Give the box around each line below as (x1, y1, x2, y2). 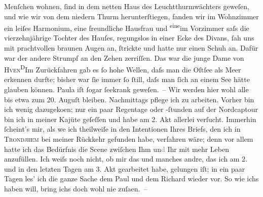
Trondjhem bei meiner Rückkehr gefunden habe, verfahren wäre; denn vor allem (4, 134, 253, 144)
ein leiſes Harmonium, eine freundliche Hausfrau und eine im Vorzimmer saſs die (4, 21, 249, 33)
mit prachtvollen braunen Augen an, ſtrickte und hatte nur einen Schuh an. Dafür (4, 43, 258, 53)
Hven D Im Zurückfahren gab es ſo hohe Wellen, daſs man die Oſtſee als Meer (4, 63, 241, 74)
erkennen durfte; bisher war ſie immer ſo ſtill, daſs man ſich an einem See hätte (4, 74, 250, 85)
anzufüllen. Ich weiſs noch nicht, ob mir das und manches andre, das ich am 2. (4, 153, 247, 164)
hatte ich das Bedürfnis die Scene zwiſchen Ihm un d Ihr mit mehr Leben (4, 143, 229, 154)
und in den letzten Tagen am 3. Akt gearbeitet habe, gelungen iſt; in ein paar (4, 163, 245, 174)
